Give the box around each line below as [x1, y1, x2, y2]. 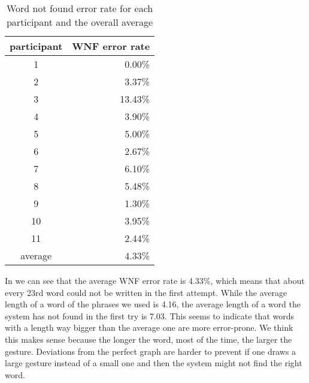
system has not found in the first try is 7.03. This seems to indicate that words [5, 309, 294, 322]
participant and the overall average [6, 15, 153, 29]
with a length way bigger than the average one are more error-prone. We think [5, 321, 293, 334]
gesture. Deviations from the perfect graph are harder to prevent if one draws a [5, 345, 296, 357]
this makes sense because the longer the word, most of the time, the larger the [5, 333, 292, 345]
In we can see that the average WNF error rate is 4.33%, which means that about [5, 274, 305, 286]
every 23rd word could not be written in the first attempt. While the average [5, 286, 287, 298]
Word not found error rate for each [6, 1, 153, 15]
